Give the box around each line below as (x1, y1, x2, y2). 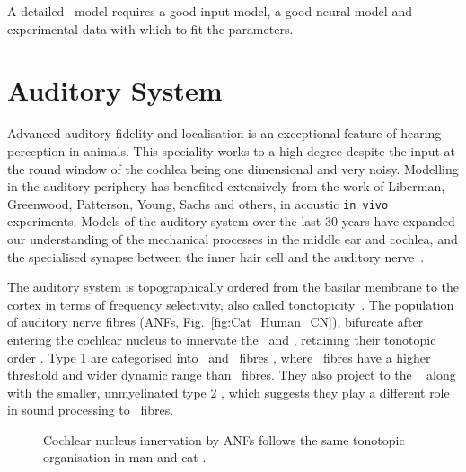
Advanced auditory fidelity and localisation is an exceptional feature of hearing (7, 124, 442, 143)
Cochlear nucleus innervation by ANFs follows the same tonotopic (43, 430, 405, 449)
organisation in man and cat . (43, 448, 207, 467)
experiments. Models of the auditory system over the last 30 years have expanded (7, 212, 455, 231)
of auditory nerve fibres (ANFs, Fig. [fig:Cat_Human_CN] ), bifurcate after (7, 312, 424, 331)
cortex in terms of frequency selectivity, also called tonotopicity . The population (7, 294, 454, 313)
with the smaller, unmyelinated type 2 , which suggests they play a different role (7, 382, 450, 401)
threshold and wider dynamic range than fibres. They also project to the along (7, 365, 456, 384)
